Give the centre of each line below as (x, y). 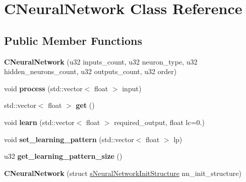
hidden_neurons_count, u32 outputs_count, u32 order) (90, 71)
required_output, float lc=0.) (159, 122)
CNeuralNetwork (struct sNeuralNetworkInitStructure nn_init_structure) (123, 173)
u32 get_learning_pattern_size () (63, 156)
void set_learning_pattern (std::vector (69, 139)
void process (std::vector (43, 88)
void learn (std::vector (39, 122)
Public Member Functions (73, 40)
